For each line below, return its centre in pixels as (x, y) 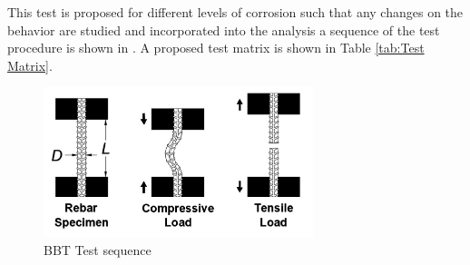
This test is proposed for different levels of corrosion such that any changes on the (235, 12)
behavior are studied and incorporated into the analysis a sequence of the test (224, 29)
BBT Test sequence (98, 250)
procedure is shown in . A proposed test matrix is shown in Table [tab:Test (216, 48)
